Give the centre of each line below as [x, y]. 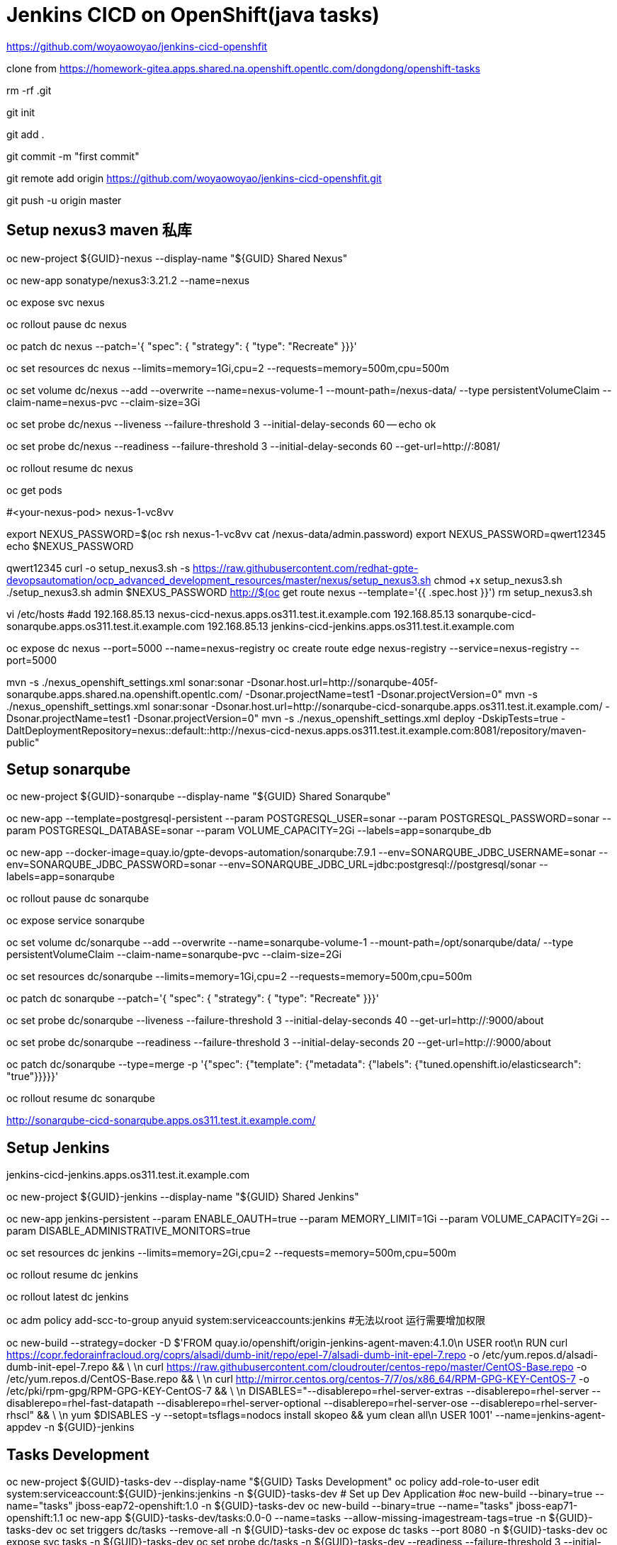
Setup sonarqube [69, 770]
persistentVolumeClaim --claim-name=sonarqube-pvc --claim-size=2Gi [174, 955]
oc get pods [34, 490]
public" [23, 742]
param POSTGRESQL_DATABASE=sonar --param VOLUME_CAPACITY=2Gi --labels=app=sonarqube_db [249, 831]
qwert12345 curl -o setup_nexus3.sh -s [98, 568]
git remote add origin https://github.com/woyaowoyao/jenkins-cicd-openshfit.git [194, 178]
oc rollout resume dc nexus [70, 468]
